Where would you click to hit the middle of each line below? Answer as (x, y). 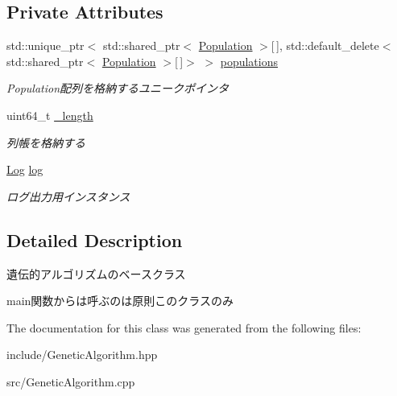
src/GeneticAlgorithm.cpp (71, 381)
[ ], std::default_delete (325, 45)
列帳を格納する (46, 142)
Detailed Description (95, 239)
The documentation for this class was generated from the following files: (184, 327)
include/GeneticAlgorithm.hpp (82, 355)
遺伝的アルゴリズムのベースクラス (96, 273)
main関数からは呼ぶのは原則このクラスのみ (120, 301)
